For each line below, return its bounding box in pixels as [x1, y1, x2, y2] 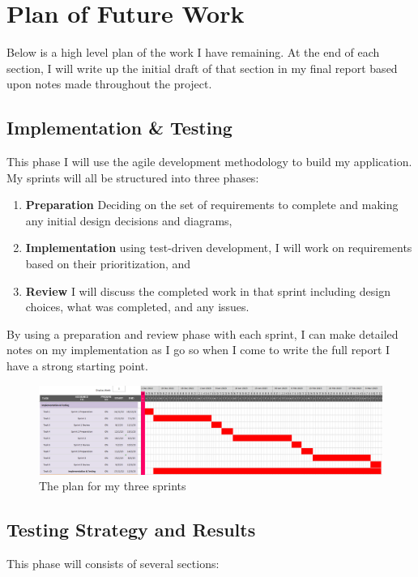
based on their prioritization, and [25, 255, 191, 272]
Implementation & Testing [6, 115, 232, 140]
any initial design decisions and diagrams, [25, 212, 232, 229]
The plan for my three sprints [39, 477, 186, 494]
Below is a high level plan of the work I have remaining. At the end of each [6, 44, 380, 61]
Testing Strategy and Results [6, 517, 256, 542]
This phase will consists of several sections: [6, 555, 220, 572]
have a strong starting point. [6, 357, 148, 374]
